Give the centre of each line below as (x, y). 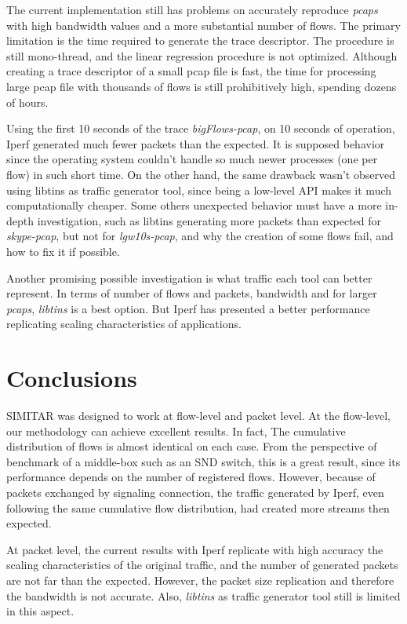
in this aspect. (40, 611)
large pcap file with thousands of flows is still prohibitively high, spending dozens (202, 86)
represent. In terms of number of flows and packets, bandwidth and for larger (192, 293)
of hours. (27, 102)
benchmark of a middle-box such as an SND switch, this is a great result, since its (203, 461)
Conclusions (72, 378)
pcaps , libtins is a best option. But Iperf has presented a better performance (188, 308)
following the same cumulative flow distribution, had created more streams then (198, 507)
